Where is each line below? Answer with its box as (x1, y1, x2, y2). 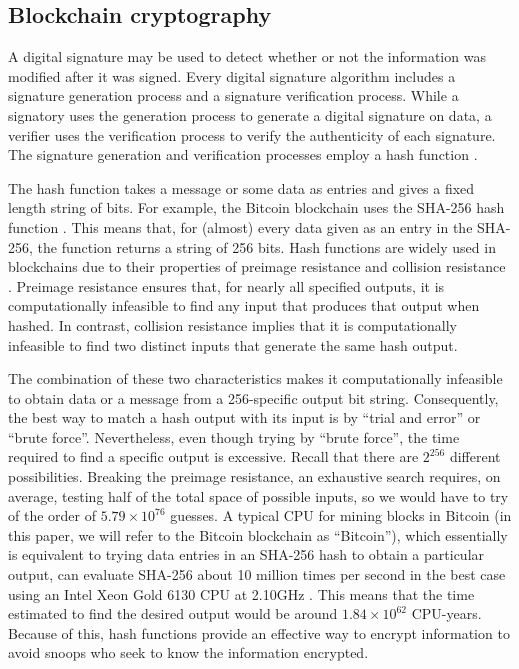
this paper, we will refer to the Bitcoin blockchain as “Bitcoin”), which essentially (8, 524, 508, 545)
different (449, 446, 501, 467)
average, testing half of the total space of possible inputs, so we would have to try (8, 485, 509, 506)
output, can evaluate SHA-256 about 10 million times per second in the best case (8, 564, 506, 585)
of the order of (8, 505, 96, 526)
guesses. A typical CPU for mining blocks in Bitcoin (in (170, 505, 512, 526)
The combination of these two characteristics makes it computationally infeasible (8, 368, 503, 389)
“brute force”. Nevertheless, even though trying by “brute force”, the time (8, 426, 460, 447)
